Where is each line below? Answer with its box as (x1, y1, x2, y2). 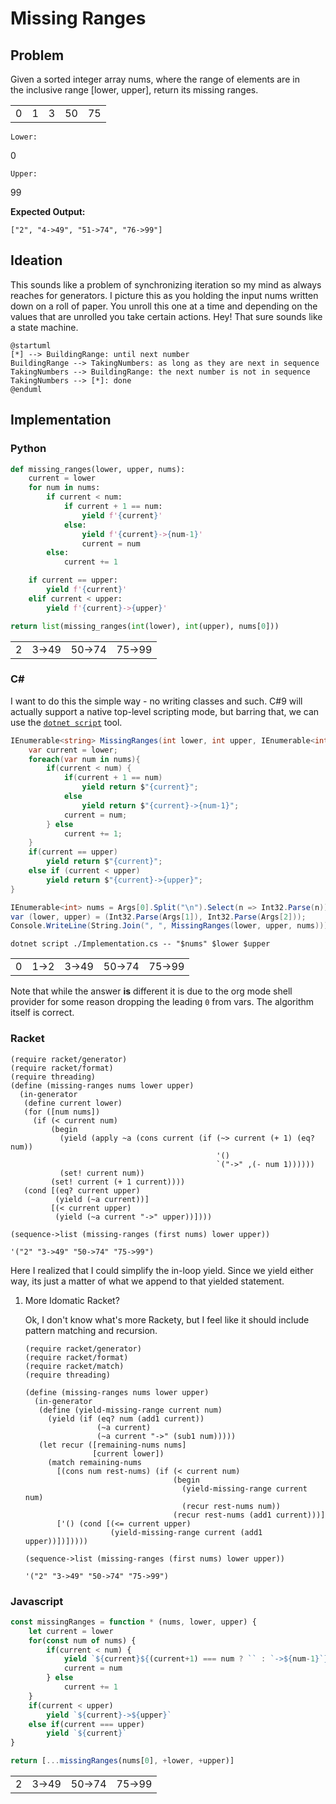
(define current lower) (23, 1098, 123, 1108)
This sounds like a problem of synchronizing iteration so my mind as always (10, 278, 322, 291)
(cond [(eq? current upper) (23, 1185, 141, 1196)
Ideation (10, 252, 63, 269)
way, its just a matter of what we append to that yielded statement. (10, 1275, 285, 1287)
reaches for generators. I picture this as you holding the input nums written (10, 289, 319, 301)
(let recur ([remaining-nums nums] (38, 1440, 187, 1450)
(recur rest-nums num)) (181, 1501, 281, 1511)
